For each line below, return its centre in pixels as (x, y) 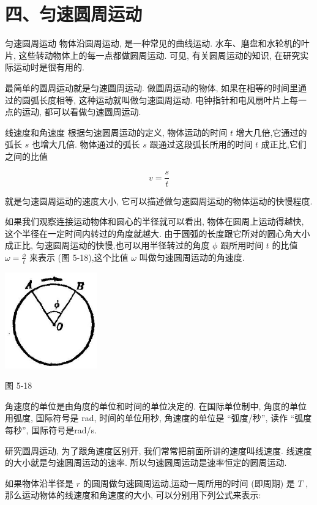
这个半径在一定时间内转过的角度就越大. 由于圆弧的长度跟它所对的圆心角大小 (158, 233)
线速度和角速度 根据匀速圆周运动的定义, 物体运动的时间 (116, 132)
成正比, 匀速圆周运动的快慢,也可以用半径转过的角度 (107, 245)
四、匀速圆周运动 (74, 14)
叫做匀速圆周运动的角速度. (192, 257)
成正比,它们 (284, 144)
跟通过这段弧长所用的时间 (201, 144)
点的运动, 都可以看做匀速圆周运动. (73, 112)
